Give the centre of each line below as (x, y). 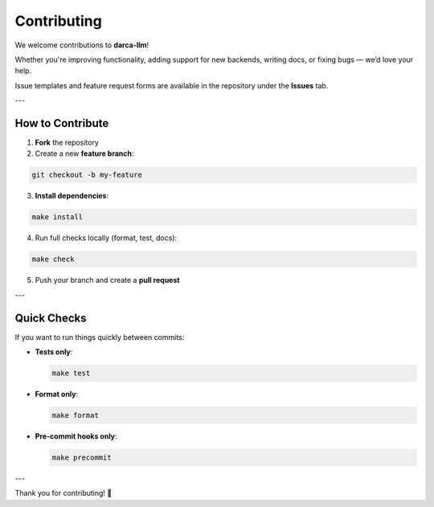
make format (76, 415)
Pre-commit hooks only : (76, 436)
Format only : (57, 394)
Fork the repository (67, 143)
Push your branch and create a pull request (107, 280)
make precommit (82, 457)
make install (57, 217)
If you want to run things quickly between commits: (100, 337)
